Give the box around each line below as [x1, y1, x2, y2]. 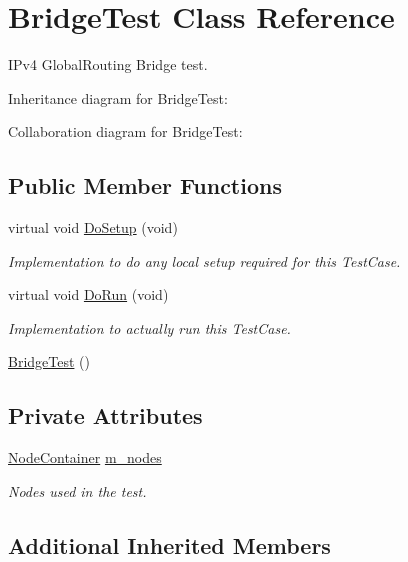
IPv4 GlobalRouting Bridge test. [8, 54, 208, 75]
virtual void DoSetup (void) [8, 217, 178, 238]
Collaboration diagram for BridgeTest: [8, 121, 243, 142]
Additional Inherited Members [8, 529, 331, 560]
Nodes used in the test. [8, 480, 147, 501]
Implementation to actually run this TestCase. [8, 317, 291, 338]
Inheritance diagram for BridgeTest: [8, 87, 228, 108]
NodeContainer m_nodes [8, 447, 162, 468]
